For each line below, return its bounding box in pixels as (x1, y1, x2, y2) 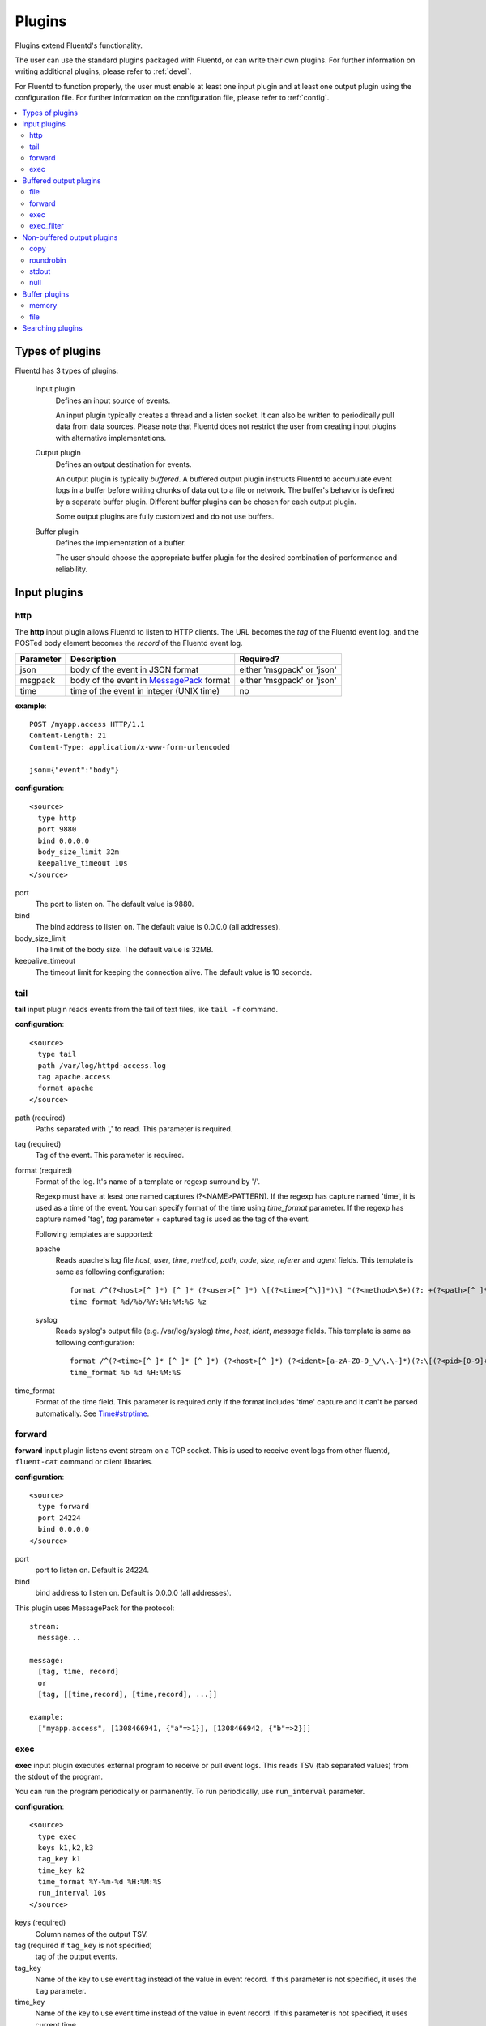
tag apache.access (37, 1072, 111, 1081)
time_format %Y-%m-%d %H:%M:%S (37, 1877, 162, 1887)
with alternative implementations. (55, 433, 167, 442)
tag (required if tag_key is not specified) (15, 1941, 153, 1951)
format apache (37, 1084, 94, 1093)
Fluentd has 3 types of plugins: (15, 365, 119, 375)
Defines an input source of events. (55, 395, 171, 405)
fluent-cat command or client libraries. (15, 1457, 153, 1467)
